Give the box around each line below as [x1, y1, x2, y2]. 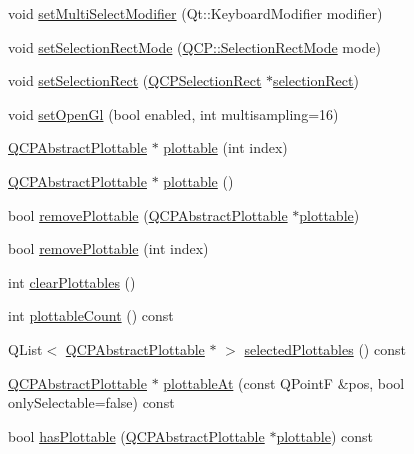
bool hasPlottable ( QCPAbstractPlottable [8, 425, 265, 446]
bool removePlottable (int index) [8, 238, 209, 259]
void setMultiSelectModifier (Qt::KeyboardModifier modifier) [8, 3, 383, 23]
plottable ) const [276, 425, 373, 446]
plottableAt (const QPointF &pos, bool [163, 372, 405, 393]
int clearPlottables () [8, 271, 136, 292]
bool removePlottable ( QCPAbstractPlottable [8, 204, 288, 225]
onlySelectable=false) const [8, 392, 175, 413]
